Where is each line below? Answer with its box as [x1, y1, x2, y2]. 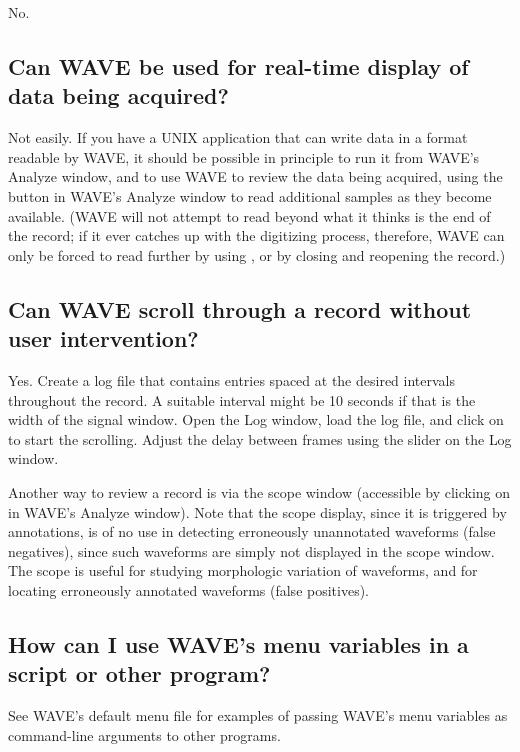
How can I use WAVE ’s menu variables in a [8, 628, 469, 659]
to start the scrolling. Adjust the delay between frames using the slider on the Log [8, 428, 512, 449]
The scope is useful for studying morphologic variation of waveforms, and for [8, 560, 478, 581]
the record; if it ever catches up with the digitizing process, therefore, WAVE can [8, 225, 505, 246]
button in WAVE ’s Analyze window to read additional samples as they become [8, 185, 492, 206]
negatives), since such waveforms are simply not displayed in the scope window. [8, 540, 495, 561]
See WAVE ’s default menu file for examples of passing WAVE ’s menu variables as [8, 705, 508, 726]
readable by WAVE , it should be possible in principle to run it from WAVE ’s [8, 146, 480, 167]
